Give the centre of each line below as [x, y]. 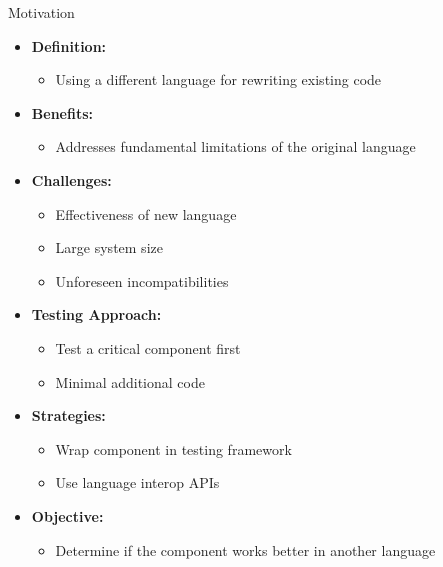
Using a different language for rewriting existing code [218, 79]
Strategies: [68, 415]
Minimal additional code [130, 381]
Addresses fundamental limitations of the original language [235, 146]
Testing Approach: [96, 314]
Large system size [109, 247]
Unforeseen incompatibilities [142, 280]
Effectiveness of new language [146, 213]
